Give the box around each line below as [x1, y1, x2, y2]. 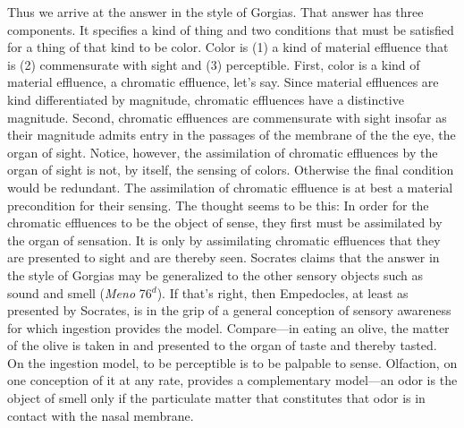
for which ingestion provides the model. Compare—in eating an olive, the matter [7, 318, 450, 337]
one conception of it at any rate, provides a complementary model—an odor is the [7, 371, 458, 389]
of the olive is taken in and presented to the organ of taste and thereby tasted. [7, 336, 437, 355]
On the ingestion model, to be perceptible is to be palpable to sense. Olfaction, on [7, 353, 458, 372]
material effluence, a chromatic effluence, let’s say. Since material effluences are [7, 73, 439, 91]
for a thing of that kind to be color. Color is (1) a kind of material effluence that [7, 38, 449, 56]
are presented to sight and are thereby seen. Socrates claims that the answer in [7, 248, 440, 267]
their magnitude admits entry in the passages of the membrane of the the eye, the [7, 125, 456, 144]
